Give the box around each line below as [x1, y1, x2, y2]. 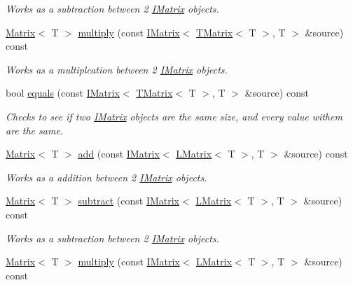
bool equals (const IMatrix [6, 85, 120, 100]
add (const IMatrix [78, 146, 160, 161]
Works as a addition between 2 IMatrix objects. [6, 169, 207, 184]
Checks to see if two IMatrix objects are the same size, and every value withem [6, 109, 342, 123]
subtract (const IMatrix [78, 193, 180, 208]
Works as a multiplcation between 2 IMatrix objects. [6, 62, 228, 76]
